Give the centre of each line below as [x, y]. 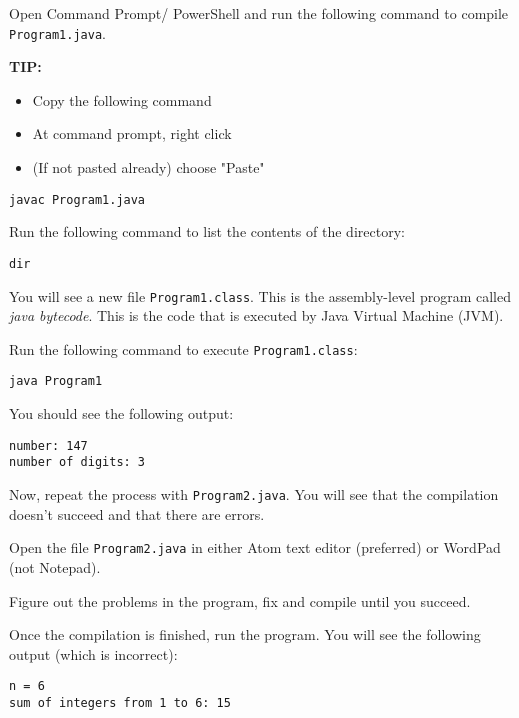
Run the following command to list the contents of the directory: [207, 231]
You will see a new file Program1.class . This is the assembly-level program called [260, 295]
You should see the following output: [121, 413]
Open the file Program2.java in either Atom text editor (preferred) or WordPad [255, 547]
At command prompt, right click [132, 133]
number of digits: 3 [77, 462]
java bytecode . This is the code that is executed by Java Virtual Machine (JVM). [256, 315]
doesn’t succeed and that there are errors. [137, 513]
